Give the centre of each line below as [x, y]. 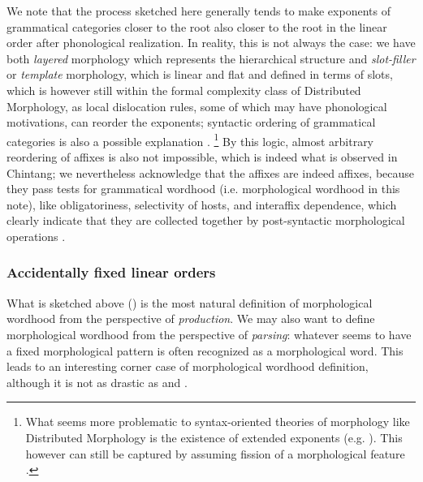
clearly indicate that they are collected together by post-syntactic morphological [206, 220]
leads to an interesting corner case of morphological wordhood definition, [188, 366]
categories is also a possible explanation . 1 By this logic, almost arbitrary [190, 140]
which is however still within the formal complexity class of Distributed [184, 90]
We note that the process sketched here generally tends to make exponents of [199, 11]
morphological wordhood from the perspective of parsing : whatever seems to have [209, 334]
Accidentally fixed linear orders [111, 272]
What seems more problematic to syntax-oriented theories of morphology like [218, 422]
